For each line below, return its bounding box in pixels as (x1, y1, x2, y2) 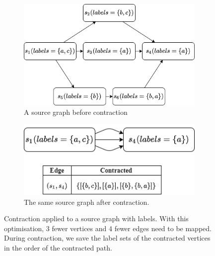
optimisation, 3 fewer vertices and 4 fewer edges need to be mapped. (4, 223, 212, 233)
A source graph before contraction (24, 107, 128, 117)
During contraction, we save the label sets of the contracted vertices (4, 233, 211, 243)
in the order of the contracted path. (4, 243, 112, 253)
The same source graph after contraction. (24, 196, 149, 207)
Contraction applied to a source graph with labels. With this (4, 213, 189, 224)
